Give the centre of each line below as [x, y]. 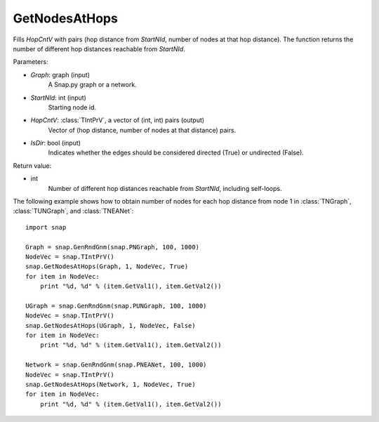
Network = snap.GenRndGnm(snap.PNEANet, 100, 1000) [116, 365]
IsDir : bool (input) [55, 143]
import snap [46, 227]
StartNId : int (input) [59, 98]
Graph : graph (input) [60, 74]
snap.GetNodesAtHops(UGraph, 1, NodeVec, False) [111, 325]
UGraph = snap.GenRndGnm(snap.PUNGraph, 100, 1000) [116, 306]
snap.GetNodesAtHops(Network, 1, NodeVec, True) [111, 385]
